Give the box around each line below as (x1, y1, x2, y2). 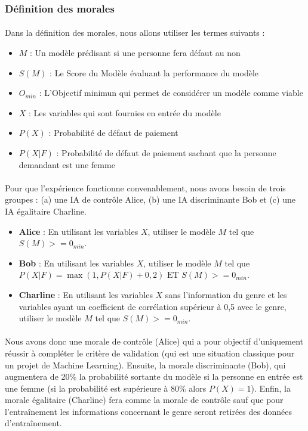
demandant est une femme (19, 158, 115, 170)
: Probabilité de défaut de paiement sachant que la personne (56, 147, 276, 159)
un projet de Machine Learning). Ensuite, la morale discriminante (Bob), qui (5, 358, 286, 371)
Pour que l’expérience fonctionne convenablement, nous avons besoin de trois (5, 181, 286, 194)
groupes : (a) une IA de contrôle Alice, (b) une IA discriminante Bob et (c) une (5, 193, 295, 206)
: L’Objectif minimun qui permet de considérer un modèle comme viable (39, 86, 303, 99)
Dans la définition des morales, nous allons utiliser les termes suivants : (5, 26, 265, 39)
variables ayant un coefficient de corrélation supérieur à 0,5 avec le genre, (19, 300, 287, 312)
